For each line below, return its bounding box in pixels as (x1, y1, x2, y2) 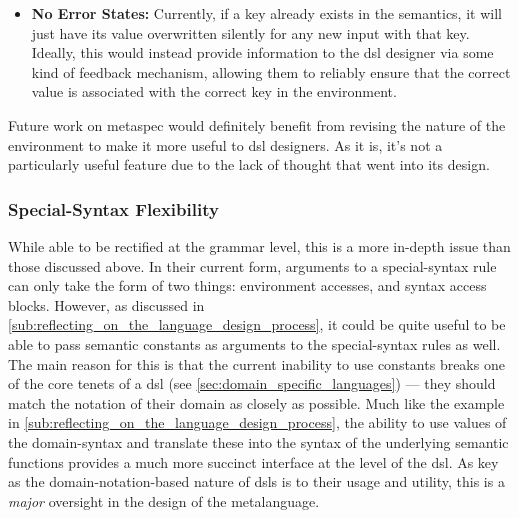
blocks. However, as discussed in (8, 294, 205, 315)
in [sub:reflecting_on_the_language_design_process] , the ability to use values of (8, 412, 507, 433)
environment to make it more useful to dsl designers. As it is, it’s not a (8, 134, 443, 155)
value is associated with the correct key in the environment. (31, 81, 397, 102)
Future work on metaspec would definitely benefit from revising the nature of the (8, 114, 506, 135)
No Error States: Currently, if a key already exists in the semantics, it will (31, 3, 502, 23)
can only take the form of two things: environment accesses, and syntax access (8, 275, 487, 296)
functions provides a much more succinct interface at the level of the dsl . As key (8, 451, 499, 472)
